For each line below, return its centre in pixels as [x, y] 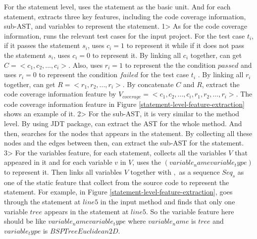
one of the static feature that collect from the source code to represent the [117, 182]
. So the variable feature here [190, 211]
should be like [25, 221]
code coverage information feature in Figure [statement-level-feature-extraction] [124, 104]
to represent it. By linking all [137, 55]
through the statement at [42, 201]
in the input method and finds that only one [168, 201]
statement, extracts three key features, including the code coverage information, [125, 16]
